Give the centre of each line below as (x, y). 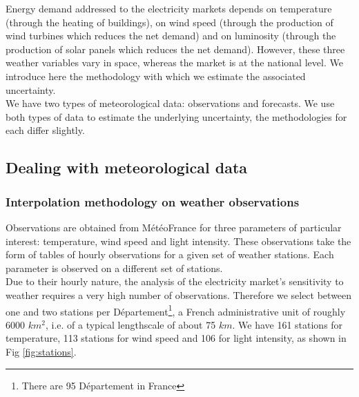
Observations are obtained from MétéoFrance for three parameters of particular (174, 227)
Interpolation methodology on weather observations (153, 201)
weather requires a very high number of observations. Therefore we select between (179, 294)
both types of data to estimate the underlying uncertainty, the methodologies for (176, 116)
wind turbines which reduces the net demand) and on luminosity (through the (171, 36)
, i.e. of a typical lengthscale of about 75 (130, 324)
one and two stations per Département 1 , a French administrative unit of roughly (176, 310)
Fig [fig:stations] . (41, 351)
